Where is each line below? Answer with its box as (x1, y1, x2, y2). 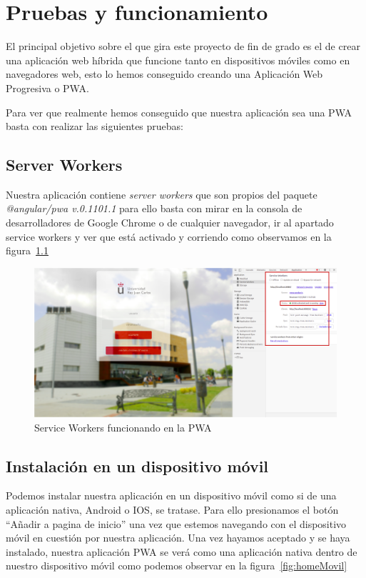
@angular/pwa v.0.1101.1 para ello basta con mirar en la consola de (6, 201, 303, 216)
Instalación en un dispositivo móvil (6, 454, 269, 477)
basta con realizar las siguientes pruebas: (6, 119, 183, 134)
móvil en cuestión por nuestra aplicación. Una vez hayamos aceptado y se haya (6, 530, 350, 545)
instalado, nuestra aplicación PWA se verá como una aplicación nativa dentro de (6, 544, 357, 559)
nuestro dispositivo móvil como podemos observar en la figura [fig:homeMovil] (6, 558, 347, 573)
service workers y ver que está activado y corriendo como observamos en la (6, 229, 332, 244)
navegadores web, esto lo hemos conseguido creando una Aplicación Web (6, 66, 323, 81)
